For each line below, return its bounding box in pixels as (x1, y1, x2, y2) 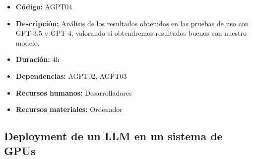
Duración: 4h (15, 54, 60, 64)
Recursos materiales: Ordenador (15, 104, 123, 114)
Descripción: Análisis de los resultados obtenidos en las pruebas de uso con (15, 18, 249, 28)
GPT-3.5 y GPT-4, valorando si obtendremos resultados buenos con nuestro (15, 28, 247, 38)
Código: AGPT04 (15, 1, 72, 11)
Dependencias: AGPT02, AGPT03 (15, 70, 127, 81)
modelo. (15, 37, 40, 48)
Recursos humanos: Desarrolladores (15, 87, 132, 98)
